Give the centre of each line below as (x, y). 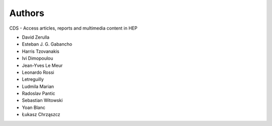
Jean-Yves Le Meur (42, 65)
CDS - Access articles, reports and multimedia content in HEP (74, 28)
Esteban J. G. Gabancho (47, 44)
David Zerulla (36, 37)
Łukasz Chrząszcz (41, 114)
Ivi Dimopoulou (38, 58)
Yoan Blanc (33, 107)
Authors (27, 13)
